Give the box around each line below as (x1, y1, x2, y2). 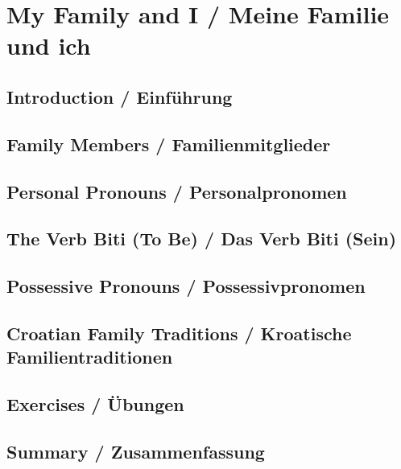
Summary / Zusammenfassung (6, 438, 265, 463)
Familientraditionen (6, 344, 173, 369)
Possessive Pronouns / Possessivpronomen (6, 274, 366, 298)
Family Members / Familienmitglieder (6, 131, 331, 156)
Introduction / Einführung (6, 84, 233, 109)
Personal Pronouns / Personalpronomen (6, 179, 347, 204)
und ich (6, 29, 91, 62)
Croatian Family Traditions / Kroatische (6, 320, 352, 345)
